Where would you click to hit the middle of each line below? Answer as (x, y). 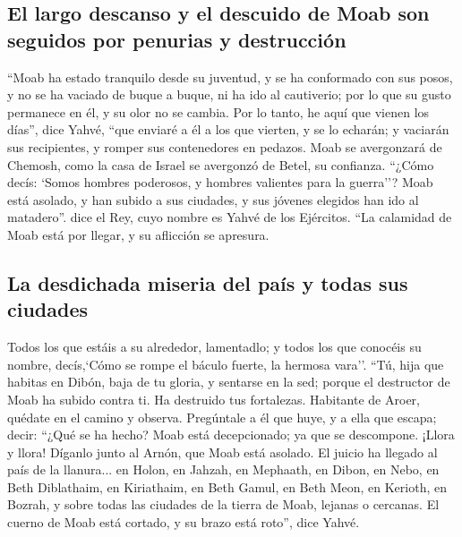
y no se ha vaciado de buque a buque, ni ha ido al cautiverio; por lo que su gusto (229, 94)
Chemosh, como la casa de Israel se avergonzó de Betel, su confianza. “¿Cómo (221, 164)
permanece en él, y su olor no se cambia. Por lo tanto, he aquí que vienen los (218, 111)
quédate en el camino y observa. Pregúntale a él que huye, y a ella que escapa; (222, 417)
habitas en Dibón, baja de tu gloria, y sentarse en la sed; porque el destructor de (229, 382)
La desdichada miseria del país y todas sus (208, 282)
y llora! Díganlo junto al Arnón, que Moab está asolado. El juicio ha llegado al (222, 452)
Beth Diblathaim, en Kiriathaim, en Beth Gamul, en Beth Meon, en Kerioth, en (227, 486)
